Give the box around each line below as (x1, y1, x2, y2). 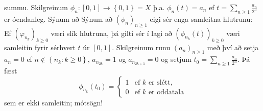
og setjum (161, 54, 192, 64)
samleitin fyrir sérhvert (4, 42, 76, 53)
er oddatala (148, 88, 184, 96)
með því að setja (207, 42, 259, 53)
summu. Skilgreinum (4, 2, 68, 12)
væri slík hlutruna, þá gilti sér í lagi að (51, 27, 172, 38)
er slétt (148, 79, 171, 86)
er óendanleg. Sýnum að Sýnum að (4, 13, 113, 24)
